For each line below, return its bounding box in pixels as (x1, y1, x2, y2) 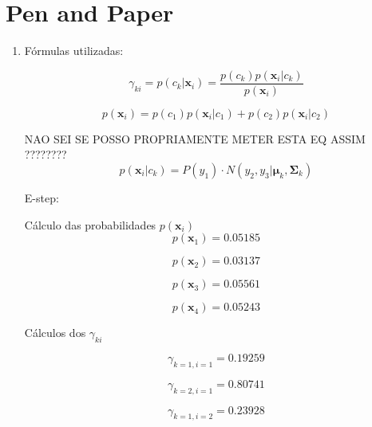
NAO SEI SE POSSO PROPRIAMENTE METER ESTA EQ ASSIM (24, 130, 366, 147)
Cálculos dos (24, 324, 86, 341)
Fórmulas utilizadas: (24, 42, 124, 59)
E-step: (24, 189, 59, 206)
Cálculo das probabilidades (24, 216, 156, 233)
